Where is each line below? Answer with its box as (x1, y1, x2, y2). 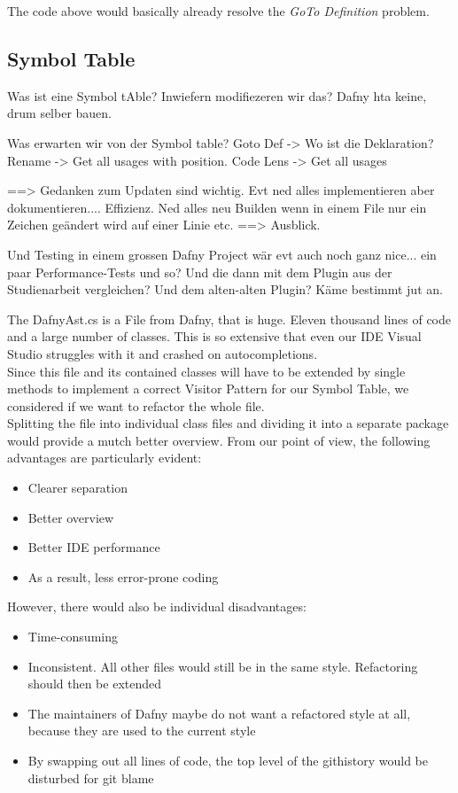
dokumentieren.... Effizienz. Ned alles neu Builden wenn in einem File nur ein (7, 198, 427, 216)
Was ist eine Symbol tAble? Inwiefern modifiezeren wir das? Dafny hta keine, (7, 86, 427, 105)
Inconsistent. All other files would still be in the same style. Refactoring (27, 657, 418, 675)
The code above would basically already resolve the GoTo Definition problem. (7, 2, 430, 19)
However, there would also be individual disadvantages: (7, 597, 307, 616)
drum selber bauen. (7, 104, 113, 122)
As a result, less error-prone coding (27, 567, 219, 586)
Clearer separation (27, 478, 128, 497)
